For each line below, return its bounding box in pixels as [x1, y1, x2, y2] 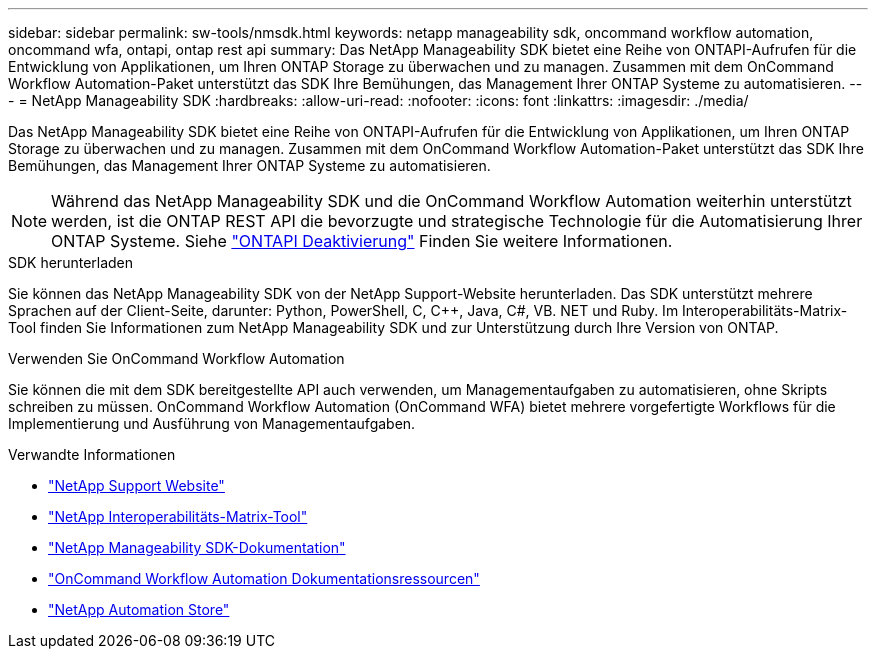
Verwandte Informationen [8, 446, 176, 463]
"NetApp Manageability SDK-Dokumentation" [48, 539, 346, 556]
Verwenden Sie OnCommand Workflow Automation [8, 350, 345, 367]
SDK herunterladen [8, 254, 134, 271]
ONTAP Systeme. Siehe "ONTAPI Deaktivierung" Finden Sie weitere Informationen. [51, 231, 673, 251]
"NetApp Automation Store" [48, 601, 230, 618]
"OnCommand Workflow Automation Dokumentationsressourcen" [48, 570, 480, 587]
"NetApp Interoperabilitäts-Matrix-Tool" [48, 508, 308, 525]
